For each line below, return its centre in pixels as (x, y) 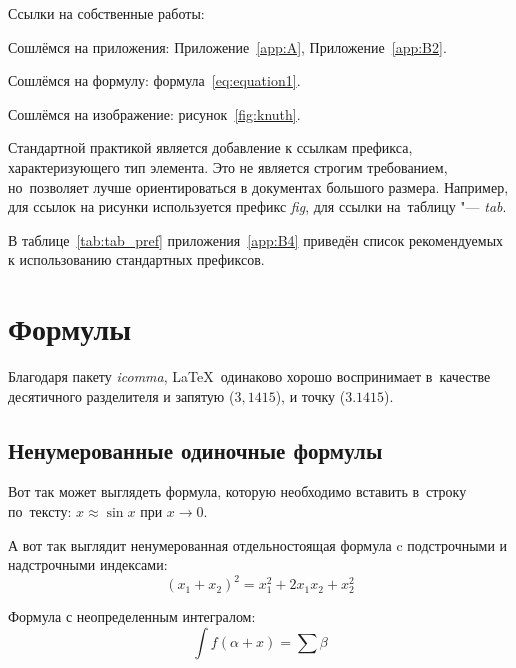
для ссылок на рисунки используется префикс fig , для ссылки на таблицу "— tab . (257, 206)
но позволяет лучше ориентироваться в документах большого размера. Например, (258, 186)
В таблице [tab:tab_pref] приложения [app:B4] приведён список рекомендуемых (256, 239)
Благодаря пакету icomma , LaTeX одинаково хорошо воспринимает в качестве (249, 376)
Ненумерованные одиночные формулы (195, 449)
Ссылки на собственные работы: (106, 13)
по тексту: (40, 511)
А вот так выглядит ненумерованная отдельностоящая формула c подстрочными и (258, 544)
